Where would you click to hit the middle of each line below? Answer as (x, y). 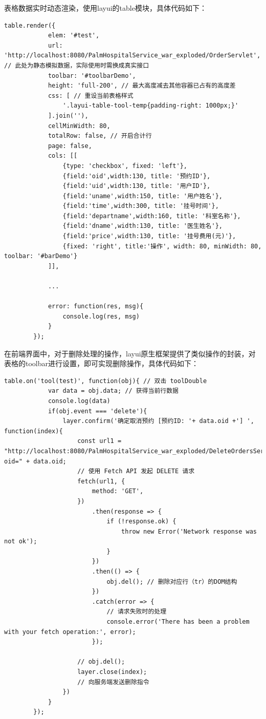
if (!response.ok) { (141, 522)
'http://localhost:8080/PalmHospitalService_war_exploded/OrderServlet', (132, 56)
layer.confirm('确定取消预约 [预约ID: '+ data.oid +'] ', (158, 421)
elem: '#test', (74, 36)
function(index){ (34, 431)
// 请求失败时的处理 (137, 612)
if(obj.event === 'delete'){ (97, 411)
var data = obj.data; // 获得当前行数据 (113, 391)
